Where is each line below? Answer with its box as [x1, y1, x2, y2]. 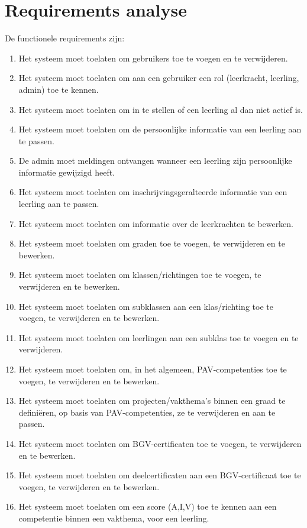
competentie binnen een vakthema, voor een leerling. [18, 511, 209, 524]
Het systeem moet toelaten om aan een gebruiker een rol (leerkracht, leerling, [18, 72, 299, 84]
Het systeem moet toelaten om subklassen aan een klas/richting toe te [18, 300, 273, 312]
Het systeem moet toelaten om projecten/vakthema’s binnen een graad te [18, 394, 286, 407]
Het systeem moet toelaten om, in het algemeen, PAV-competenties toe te [18, 363, 287, 375]
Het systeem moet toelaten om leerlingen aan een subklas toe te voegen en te [18, 331, 299, 344]
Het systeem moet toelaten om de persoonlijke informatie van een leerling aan [18, 123, 302, 135]
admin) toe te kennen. [18, 83, 99, 95]
